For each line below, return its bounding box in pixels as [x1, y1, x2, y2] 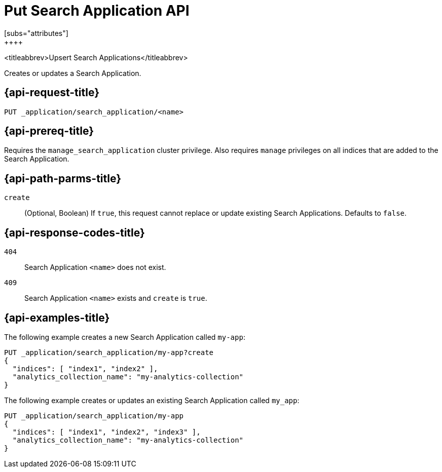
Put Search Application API [4, 2, 190, 19]
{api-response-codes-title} [4, 226, 145, 239]
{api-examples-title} [4, 311, 110, 324]
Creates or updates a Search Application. [4, 68, 141, 77]
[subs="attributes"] [4, 28, 68, 37]
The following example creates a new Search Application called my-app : [4, 332, 245, 341]
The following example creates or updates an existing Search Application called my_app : [4, 396, 300, 405]
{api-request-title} [4, 86, 99, 99]
